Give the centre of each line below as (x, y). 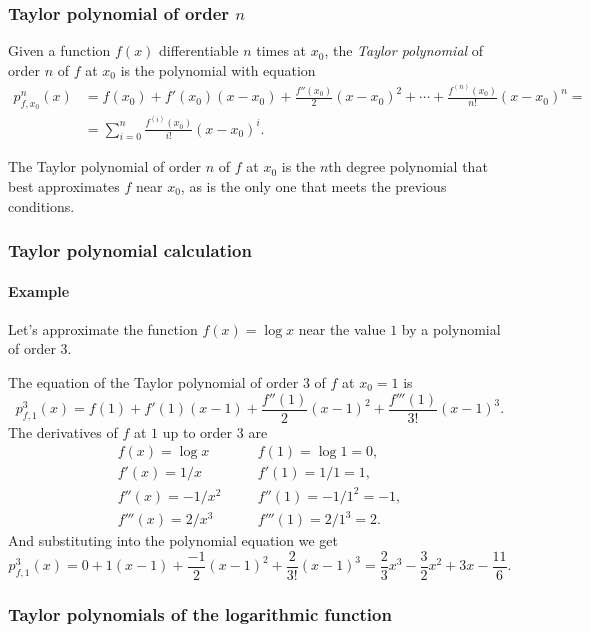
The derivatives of (63, 431)
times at (281, 50)
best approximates (64, 185)
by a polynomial (451, 328)
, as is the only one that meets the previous (313, 185)
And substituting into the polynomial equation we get (173, 540)
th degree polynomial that (408, 166)
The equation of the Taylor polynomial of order (153, 381)
